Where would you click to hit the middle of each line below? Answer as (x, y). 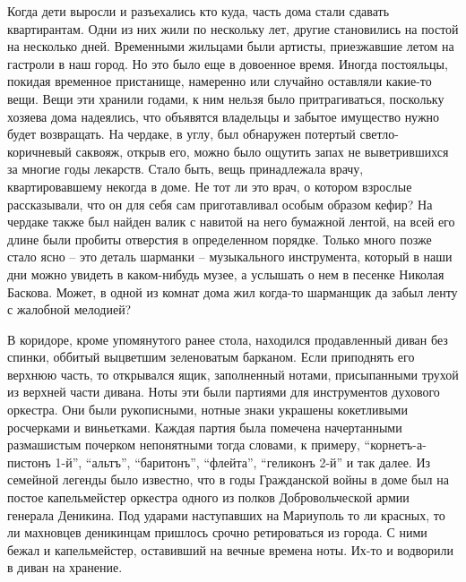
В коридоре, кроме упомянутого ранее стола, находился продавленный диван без (228, 339)
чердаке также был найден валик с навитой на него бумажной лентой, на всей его (231, 222)
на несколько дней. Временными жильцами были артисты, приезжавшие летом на (231, 46)
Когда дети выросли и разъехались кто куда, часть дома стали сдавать (198, 11)
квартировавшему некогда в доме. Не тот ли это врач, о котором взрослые (210, 186)
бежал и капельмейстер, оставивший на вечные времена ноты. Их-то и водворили (231, 549)
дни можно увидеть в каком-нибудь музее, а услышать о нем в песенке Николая (226, 274)
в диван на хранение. (65, 567)
